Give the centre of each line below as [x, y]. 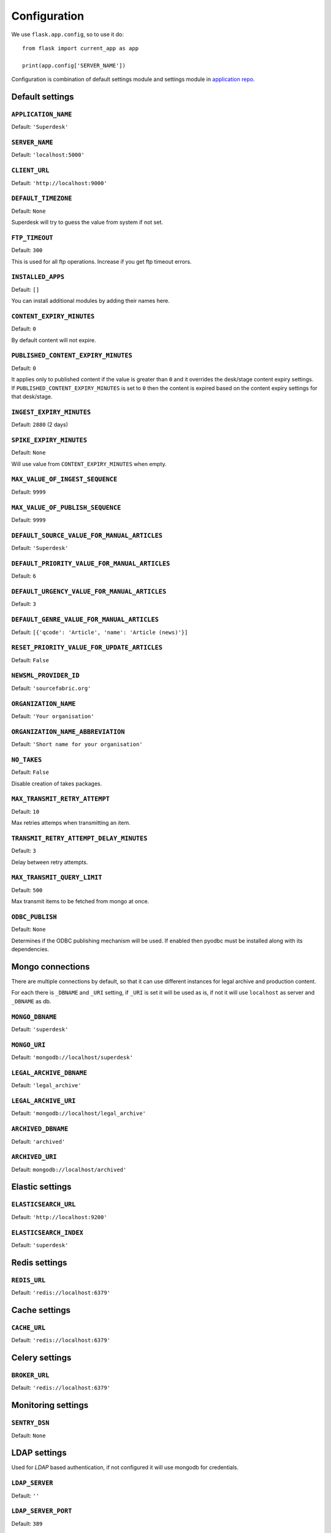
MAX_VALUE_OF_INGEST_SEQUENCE [64, 480]
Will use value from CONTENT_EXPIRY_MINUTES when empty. [89, 464]
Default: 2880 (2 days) [40, 425]
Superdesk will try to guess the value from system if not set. [87, 222]
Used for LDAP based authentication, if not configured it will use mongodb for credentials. [125, 1467]
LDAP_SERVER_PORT [42, 1511]
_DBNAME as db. [31, 1001]
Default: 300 [27, 250]
